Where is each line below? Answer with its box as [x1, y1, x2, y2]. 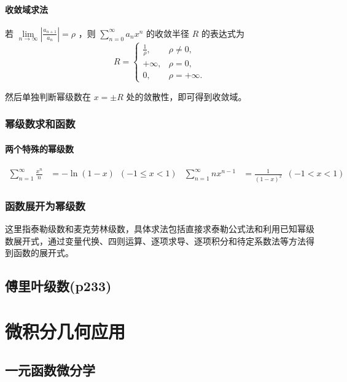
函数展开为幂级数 [5, 198, 85, 213]
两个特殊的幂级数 [5, 142, 74, 155]
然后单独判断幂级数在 [5, 90, 91, 103]
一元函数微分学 [5, 361, 95, 380]
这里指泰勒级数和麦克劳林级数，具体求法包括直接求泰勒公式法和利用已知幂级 [5, 222, 314, 235]
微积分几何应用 [5, 318, 126, 343]
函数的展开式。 [13, 246, 74, 259]
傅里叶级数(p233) [5, 276, 112, 295]
